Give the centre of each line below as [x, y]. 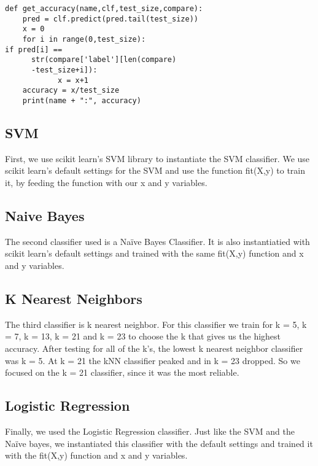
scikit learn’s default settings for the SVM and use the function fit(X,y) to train [155, 170]
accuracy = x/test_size [71, 91]
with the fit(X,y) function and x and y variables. [96, 455]
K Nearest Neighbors [74, 298]
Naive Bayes [45, 215]
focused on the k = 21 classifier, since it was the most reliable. [122, 372]
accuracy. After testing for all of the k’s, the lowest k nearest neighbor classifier [154, 348]
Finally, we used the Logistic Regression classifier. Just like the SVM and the [150, 431]
